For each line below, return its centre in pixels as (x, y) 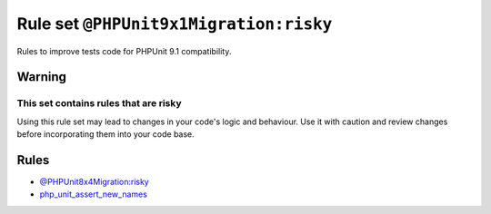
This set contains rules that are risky (99, 103)
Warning (42, 77)
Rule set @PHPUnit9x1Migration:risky (175, 24)
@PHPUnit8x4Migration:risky (94, 182)
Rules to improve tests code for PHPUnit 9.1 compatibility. (124, 51)
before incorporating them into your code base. (105, 134)
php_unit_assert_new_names (93, 194)
